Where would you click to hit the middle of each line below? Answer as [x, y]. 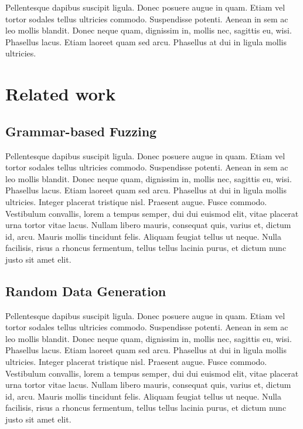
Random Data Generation [86, 291]
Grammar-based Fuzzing [81, 131]
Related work [61, 94]
